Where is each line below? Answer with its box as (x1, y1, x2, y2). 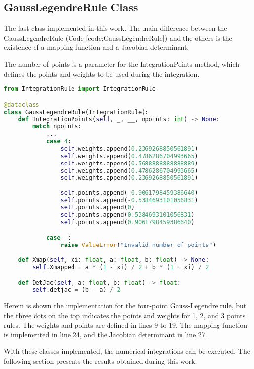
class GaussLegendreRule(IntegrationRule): (4, 108, 149, 116)
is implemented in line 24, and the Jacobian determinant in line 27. (4, 329, 207, 339)
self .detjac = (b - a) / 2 (32, 287, 121, 294)
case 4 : (46, 138, 72, 145)
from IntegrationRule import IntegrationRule (4, 85, 156, 93)
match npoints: (32, 123, 82, 130)
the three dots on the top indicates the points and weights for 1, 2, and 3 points (4, 310, 246, 320)
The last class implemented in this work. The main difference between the (4, 23, 227, 33)
